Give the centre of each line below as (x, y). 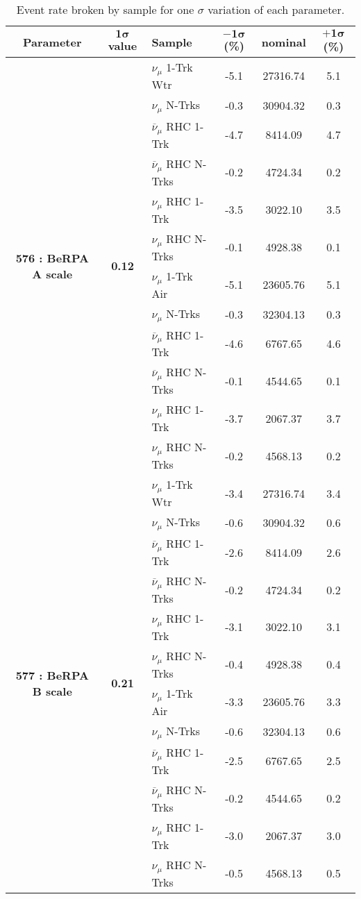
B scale (52, 691)
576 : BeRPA (52, 258)
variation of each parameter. (276, 9)
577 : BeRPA (52, 675)
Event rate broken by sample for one (105, 9)
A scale (52, 274)
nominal (284, 42)
